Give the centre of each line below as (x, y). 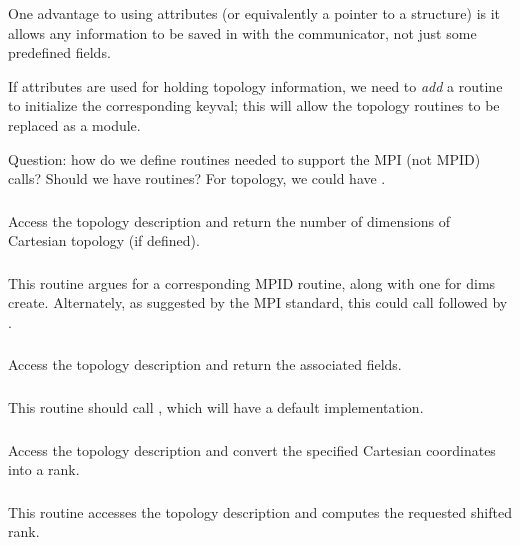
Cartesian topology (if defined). (104, 240)
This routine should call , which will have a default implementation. (216, 407)
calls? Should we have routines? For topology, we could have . (197, 178)
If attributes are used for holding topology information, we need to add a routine (255, 85)
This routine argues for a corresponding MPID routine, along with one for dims (252, 282)
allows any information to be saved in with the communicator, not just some (242, 32)
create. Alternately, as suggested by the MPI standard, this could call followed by (258, 302)
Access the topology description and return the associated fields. (205, 364)
